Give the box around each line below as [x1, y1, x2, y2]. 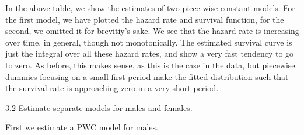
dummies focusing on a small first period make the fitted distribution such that [5, 70, 289, 82]
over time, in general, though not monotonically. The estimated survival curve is [5, 36, 292, 48]
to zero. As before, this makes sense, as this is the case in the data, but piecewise [5, 58, 295, 71]
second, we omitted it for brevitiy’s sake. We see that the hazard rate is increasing [5, 25, 299, 37]
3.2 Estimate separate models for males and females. [5, 101, 193, 113]
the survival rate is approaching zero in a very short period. [5, 82, 219, 94]
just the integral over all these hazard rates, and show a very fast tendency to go [5, 47, 294, 60]
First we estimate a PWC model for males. [5, 121, 158, 133]
